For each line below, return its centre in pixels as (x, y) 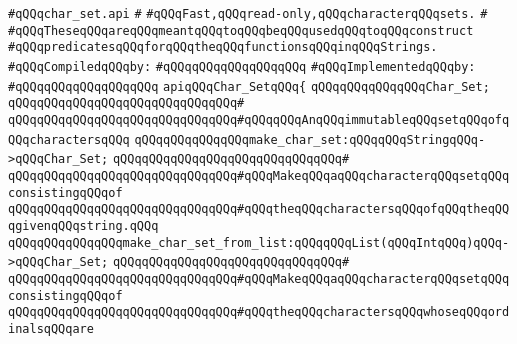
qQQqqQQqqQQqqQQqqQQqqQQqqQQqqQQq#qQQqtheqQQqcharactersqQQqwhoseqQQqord (259, 312)
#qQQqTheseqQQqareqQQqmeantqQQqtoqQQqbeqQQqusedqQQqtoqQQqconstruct (241, 30)
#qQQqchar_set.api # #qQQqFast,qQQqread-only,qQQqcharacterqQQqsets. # (248, 14)
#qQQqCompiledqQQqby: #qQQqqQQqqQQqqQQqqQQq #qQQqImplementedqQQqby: (242, 66)
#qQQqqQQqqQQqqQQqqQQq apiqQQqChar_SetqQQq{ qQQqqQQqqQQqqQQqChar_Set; (249, 86)
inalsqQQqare (51, 328)
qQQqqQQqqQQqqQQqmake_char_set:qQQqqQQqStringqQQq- (310, 139)
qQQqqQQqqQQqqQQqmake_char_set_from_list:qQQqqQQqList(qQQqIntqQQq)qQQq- (259, 242)
